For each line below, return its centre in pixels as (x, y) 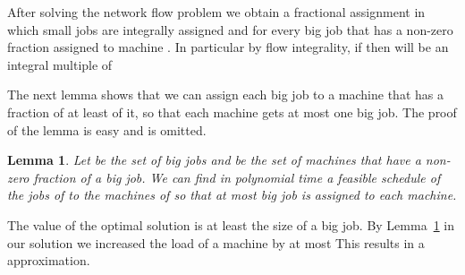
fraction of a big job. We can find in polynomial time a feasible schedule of (237, 177)
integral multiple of (60, 64)
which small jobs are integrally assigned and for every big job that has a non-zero (230, 29)
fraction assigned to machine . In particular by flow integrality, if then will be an (228, 47)
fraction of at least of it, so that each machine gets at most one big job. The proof (232, 112)
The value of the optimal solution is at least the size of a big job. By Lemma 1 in (231, 224)
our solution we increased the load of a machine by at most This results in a (216, 242)
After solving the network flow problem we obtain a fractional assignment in (216, 12)
